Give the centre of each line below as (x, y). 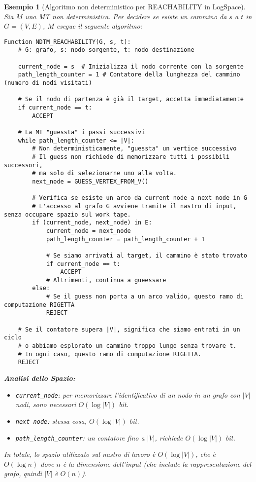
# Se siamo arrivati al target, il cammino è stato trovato (146, 255)
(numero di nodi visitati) (48, 83)
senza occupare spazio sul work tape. (67, 214)
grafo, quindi (23, 473)
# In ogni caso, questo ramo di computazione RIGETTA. (110, 354)
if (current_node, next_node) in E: (92, 223)
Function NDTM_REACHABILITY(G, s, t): (67, 42)
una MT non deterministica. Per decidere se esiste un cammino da (126, 16)
